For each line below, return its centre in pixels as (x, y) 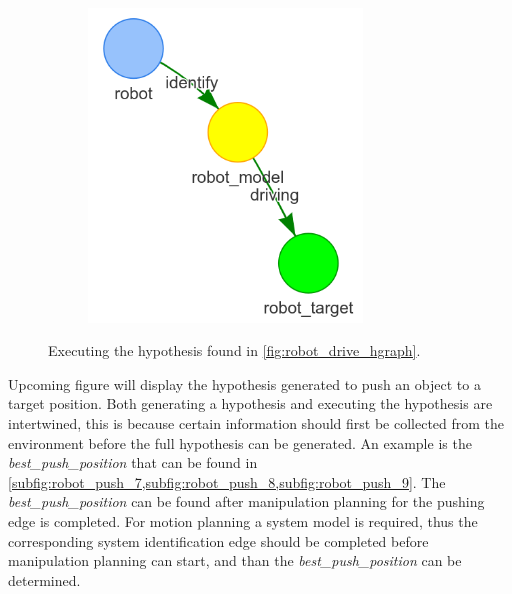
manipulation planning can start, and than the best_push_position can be (235, 560)
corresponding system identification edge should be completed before (218, 540)
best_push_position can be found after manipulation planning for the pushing (246, 501)
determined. (44, 579)
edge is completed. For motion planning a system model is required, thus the (243, 520)
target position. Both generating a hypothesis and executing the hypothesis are (250, 403)
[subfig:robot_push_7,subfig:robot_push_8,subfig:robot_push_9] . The (227, 481)
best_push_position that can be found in (133, 462)
